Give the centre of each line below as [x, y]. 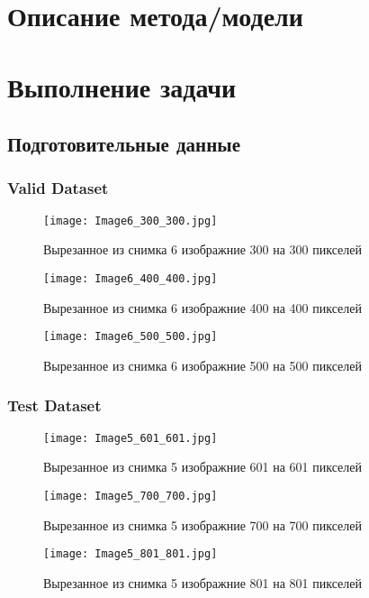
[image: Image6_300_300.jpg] [130, 221]
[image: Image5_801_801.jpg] [130, 554]
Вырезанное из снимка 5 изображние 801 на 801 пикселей [203, 582]
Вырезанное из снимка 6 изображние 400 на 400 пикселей [203, 307]
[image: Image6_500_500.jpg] [130, 337]
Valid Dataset [58, 188]
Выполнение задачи [122, 86]
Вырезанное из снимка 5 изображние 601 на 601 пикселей [203, 467]
